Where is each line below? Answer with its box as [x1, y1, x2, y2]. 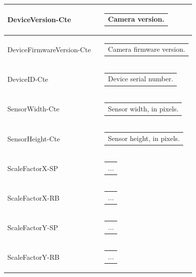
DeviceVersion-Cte [7, 14, 71, 25]
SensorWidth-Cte [7, 104, 60, 114]
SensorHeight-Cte [7, 133, 60, 143]
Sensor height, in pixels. [108, 133, 180, 143]
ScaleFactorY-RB [7, 251, 60, 262]
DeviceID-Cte [7, 74, 48, 84]
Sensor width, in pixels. [108, 103, 179, 113]
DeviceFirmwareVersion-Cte [7, 44, 91, 55]
